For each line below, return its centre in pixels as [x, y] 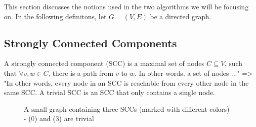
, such [234, 63]
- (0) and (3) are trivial [59, 118]
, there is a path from [81, 73]
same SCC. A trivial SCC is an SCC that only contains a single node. [109, 92]
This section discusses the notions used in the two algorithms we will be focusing [126, 6]
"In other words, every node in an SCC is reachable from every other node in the [126, 82]
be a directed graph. [180, 16]
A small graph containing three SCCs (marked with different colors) [127, 109]
